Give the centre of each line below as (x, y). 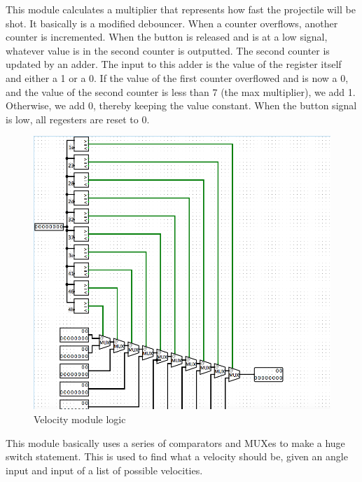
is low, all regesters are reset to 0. (78, 119)
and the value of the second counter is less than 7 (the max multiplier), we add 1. (181, 91)
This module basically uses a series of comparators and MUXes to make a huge (175, 442)
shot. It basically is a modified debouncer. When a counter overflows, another (172, 23)
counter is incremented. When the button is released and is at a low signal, (167, 37)
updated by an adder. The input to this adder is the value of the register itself (174, 64)
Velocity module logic (80, 419)
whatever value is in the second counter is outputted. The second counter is (168, 50)
